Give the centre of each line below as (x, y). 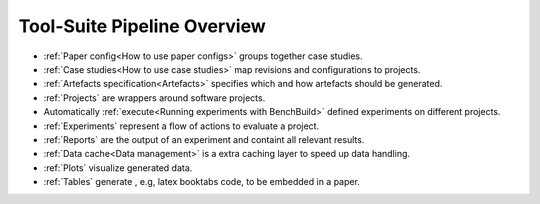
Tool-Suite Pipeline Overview (142, 26)
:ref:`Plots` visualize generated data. (118, 167)
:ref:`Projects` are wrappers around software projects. (154, 97)
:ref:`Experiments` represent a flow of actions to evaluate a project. (181, 126)
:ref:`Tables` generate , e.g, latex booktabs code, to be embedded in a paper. (201, 182)
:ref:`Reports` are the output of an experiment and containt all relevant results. (204, 139)
